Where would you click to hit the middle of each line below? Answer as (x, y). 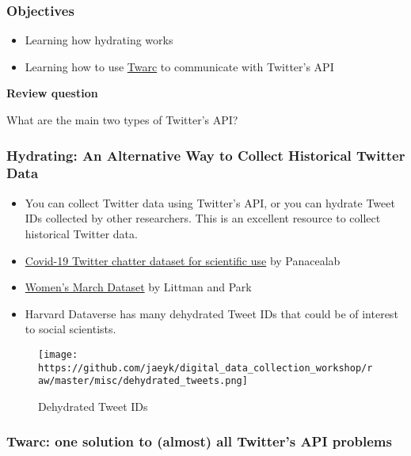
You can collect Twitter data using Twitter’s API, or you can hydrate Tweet (210, 202)
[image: (58, 354)
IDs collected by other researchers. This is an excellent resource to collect (203, 218)
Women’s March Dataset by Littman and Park (138, 287)
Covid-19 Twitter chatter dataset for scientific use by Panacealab (183, 260)
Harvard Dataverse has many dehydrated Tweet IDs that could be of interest (211, 313)
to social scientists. (70, 329)
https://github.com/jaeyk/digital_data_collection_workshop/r (205, 368)
